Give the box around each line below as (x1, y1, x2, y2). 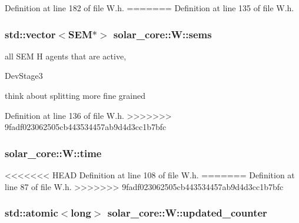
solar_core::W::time (5, 145, 102, 160)
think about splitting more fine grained (5, 89, 145, 101)
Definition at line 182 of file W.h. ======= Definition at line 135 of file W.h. (5, 2, 294, 14)
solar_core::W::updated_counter (107, 205, 267, 220)
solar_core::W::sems (113, 26, 212, 41)
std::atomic (5, 205, 58, 220)
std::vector (5, 26, 56, 41)
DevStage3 (5, 69, 43, 82)
